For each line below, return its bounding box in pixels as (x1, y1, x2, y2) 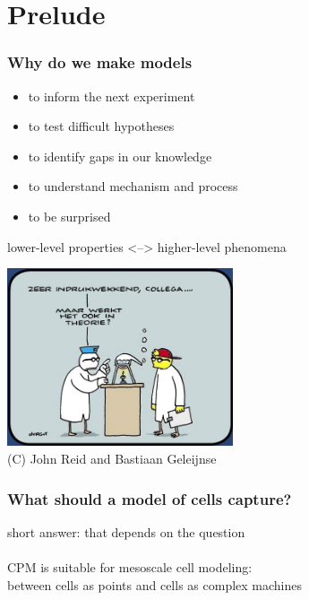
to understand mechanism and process (28, 177, 238, 196)
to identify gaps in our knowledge (28, 146, 212, 165)
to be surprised (28, 206, 111, 225)
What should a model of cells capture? (7, 487, 292, 509)
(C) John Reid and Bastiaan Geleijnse (7, 449, 217, 468)
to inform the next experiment (28, 86, 195, 105)
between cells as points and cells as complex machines (7, 575, 302, 594)
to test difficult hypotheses (28, 117, 175, 135)
